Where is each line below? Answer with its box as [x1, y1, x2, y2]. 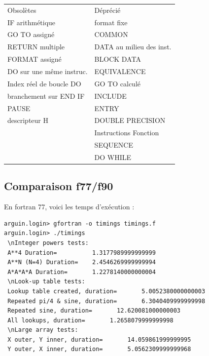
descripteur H [7, 115, 48, 125]
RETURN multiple [7, 41, 65, 52]
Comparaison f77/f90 [4, 178, 113, 194]
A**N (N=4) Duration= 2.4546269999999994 [7, 259, 156, 266]
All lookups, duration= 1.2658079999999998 [7, 316, 174, 324]
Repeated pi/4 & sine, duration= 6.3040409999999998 [7, 297, 206, 305]
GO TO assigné [7, 29, 55, 40]
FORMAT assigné [7, 54, 62, 64]
